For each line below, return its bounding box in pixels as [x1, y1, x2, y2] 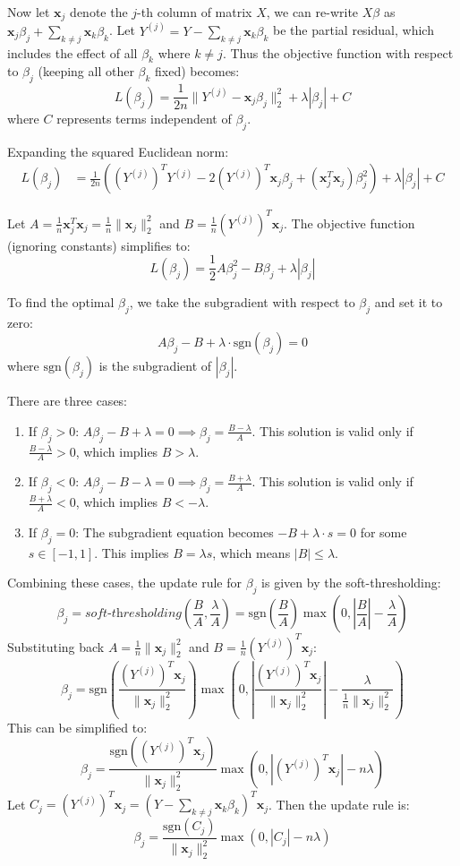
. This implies [94, 543, 169, 562]
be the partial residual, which [273, 21, 434, 39]
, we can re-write [266, 3, 359, 21]
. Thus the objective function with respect [222, 43, 454, 62]
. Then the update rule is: [268, 794, 410, 813]
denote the [70, 3, 128, 21]
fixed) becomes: [155, 62, 240, 81]
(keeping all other [38, 62, 134, 81]
